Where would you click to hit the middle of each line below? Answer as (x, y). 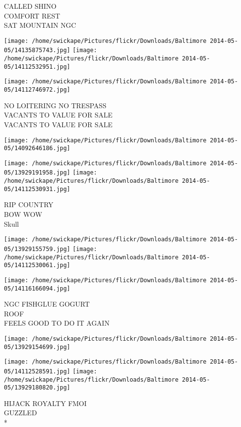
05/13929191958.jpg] (37, 173)
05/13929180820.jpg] (37, 388)
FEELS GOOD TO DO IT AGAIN (57, 323)
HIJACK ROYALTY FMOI (45, 403)
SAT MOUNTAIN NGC (40, 25)
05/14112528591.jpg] (37, 371)
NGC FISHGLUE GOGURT (47, 304)
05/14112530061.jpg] (37, 265)
